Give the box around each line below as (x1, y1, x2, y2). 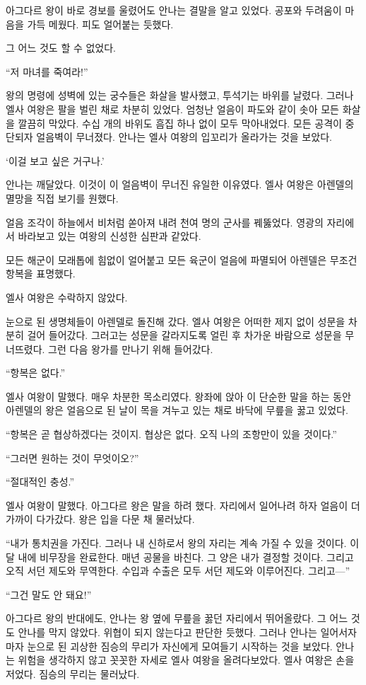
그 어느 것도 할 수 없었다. (6, 40, 117, 55)
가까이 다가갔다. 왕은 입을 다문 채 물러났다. (6, 512, 195, 526)
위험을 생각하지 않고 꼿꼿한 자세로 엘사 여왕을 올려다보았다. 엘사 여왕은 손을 (18, 652, 355, 667)
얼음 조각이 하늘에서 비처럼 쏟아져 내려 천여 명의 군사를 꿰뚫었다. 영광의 (6, 214, 324, 229)
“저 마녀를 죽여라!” (6, 64, 88, 79)
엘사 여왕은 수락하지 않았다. (6, 289, 128, 304)
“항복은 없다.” (6, 365, 66, 380)
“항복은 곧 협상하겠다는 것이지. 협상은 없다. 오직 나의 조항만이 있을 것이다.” (6, 427, 337, 442)
